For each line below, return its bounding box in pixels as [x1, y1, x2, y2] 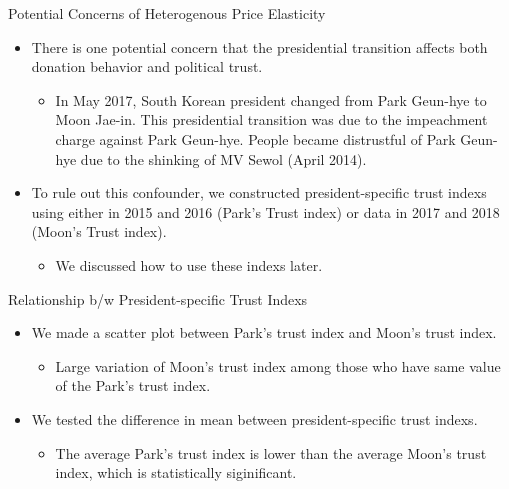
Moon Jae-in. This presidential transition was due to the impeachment [55, 109, 488, 130]
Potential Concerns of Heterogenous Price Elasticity [8, 3, 326, 23]
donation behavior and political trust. [31, 56, 263, 77]
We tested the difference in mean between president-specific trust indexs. [31, 408, 478, 429]
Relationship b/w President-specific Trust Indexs [8, 288, 308, 309]
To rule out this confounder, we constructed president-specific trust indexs [31, 182, 487, 203]
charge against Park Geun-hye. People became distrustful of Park [55, 128, 456, 149]
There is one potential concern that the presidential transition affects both [31, 36, 488, 57]
